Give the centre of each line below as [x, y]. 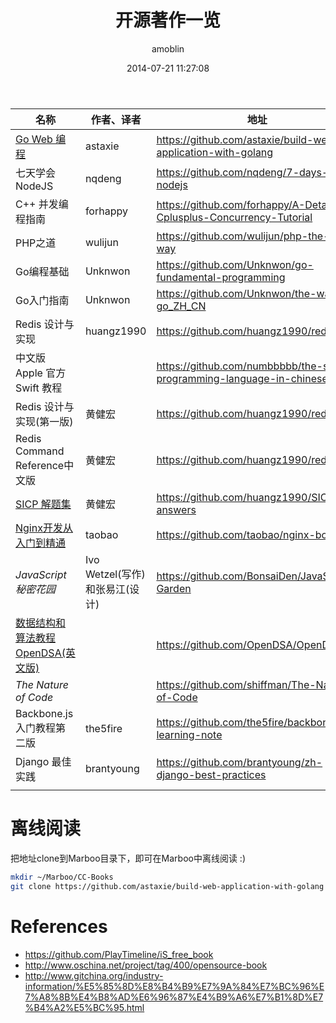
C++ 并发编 [42, 204]
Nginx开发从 [44, 528]
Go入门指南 [42, 300]
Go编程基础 [42, 271]
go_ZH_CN [181, 306]
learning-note [189, 734]
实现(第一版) [44, 421]
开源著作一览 [167, 20]
